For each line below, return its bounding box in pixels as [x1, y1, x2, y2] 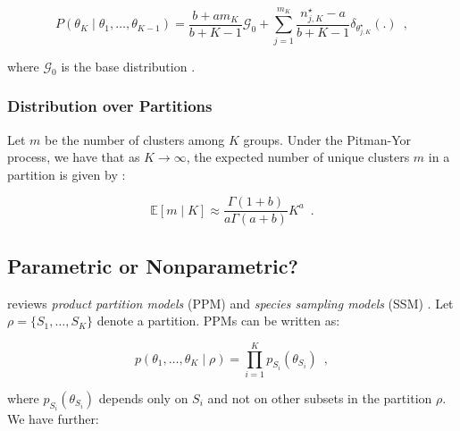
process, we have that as [7, 148, 140, 166]
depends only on [98, 388, 188, 407]
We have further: [7, 410, 99, 428]
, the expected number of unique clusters [186, 148, 410, 166]
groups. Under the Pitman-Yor [243, 130, 412, 148]
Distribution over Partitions [7, 95, 213, 117]
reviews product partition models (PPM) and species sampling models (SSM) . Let [7, 293, 454, 312]
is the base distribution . [61, 56, 196, 75]
